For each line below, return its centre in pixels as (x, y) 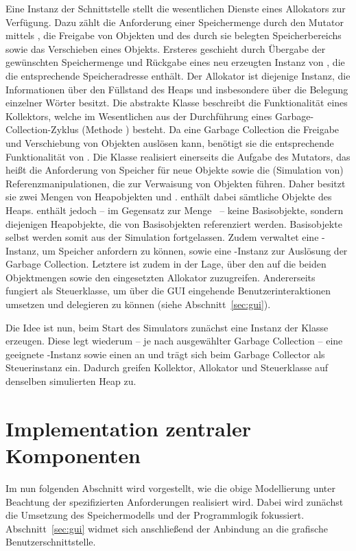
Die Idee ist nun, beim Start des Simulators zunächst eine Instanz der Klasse (167, 327)
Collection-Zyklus (42, 129)
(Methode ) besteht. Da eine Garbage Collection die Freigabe (211, 129)
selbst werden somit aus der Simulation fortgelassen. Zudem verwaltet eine (162, 237)
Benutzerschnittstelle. (51, 542)
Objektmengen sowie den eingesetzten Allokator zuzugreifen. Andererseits (161, 277)
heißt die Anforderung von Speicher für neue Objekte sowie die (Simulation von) (175, 170)
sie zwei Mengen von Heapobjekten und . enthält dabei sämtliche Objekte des (169, 197)
